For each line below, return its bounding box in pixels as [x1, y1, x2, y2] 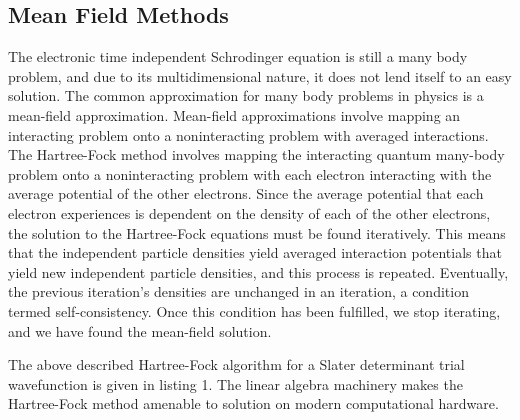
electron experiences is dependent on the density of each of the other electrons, [8, 202, 491, 223]
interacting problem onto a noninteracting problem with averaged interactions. [8, 124, 489, 145]
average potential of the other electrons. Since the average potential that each [8, 183, 484, 204]
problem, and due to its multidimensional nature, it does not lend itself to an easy [8, 65, 512, 86]
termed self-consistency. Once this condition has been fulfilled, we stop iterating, [8, 300, 501, 321]
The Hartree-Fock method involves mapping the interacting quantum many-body [8, 144, 505, 165]
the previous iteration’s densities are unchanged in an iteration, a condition [8, 281, 469, 302]
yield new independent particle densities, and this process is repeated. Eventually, [8, 261, 509, 282]
